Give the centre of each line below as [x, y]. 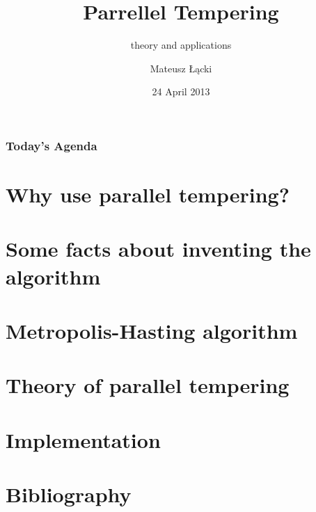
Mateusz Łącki [181, 68]
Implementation [83, 439]
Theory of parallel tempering [148, 385]
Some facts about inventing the [158, 249]
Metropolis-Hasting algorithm [152, 330]
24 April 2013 [181, 91]
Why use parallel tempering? [148, 194]
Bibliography [69, 494]
